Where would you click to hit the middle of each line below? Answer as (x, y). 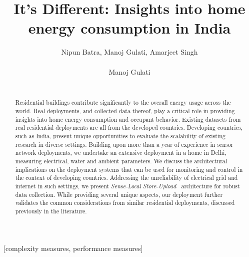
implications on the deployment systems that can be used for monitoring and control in (129, 169)
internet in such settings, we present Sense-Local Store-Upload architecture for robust (127, 186)
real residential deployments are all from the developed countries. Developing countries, (129, 127)
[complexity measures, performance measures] (73, 248)
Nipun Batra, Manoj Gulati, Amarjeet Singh (129, 52)
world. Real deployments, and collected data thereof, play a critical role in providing (125, 111)
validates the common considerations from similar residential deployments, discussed (125, 203)
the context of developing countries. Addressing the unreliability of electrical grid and (126, 178)
